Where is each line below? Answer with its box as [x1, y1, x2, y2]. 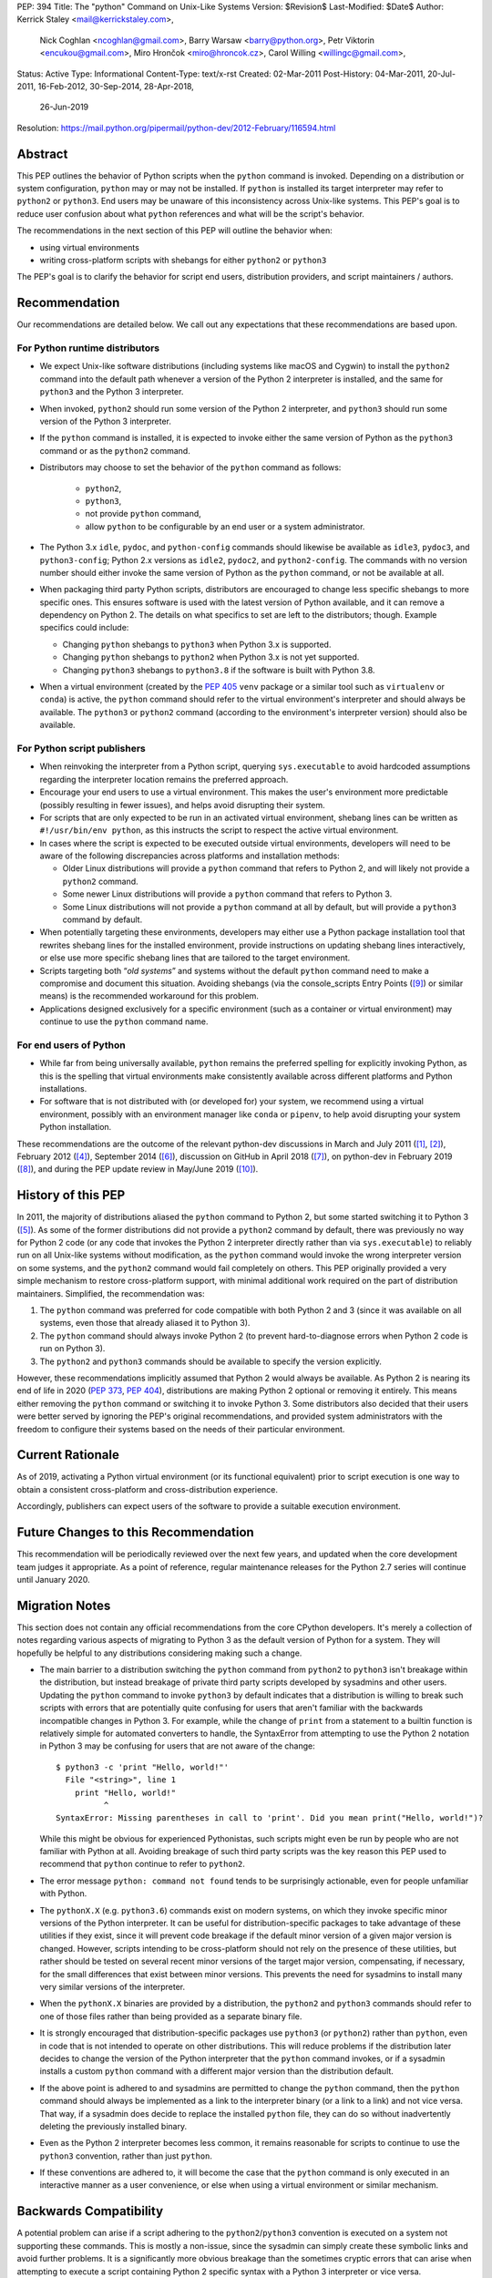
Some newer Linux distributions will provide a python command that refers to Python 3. [62, 888, 393, 899]
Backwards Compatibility [16, 2203, 164, 2219]
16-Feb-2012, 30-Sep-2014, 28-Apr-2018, [37, 80, 195, 91]
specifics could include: [39, 622, 129, 633]
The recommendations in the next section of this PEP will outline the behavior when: [16, 225, 333, 236]
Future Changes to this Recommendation [16, 1524, 254, 1540]
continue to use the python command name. [39, 1016, 209, 1027]
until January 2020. [16, 1574, 90, 1585]
